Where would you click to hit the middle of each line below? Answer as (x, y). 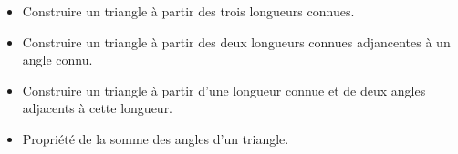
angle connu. (57, 60)
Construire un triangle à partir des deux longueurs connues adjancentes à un (236, 41)
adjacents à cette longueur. (98, 108)
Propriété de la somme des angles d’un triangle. (156, 138)
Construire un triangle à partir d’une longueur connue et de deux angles (224, 90)
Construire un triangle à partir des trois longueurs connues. (188, 11)
